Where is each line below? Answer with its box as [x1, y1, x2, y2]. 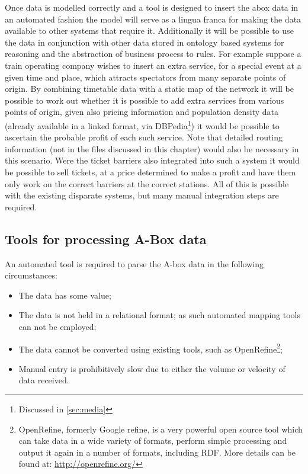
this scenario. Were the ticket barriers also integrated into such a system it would [5, 154, 300, 166]
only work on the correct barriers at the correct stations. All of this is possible [5, 177, 289, 190]
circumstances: [5, 269, 57, 281]
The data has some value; [18, 289, 111, 301]
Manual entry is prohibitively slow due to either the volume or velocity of [18, 362, 285, 374]
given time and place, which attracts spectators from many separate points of [5, 71, 286, 83]
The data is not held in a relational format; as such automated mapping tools [18, 309, 301, 321]
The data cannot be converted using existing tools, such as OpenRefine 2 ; [18, 341, 283, 355]
